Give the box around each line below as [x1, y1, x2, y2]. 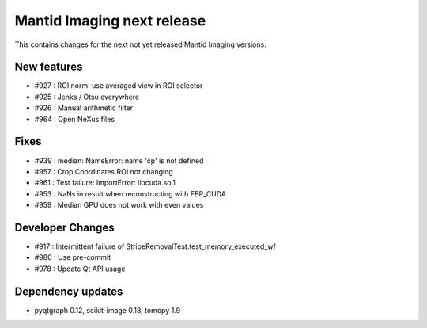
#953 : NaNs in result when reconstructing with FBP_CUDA [34, 189, 227, 198]
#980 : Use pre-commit [34, 253, 111, 262]
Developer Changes [14, 220, 115, 234]
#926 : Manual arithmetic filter [34, 103, 134, 113]
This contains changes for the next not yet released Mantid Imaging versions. [14, 40, 266, 49]
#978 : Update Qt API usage [34, 264, 126, 273]
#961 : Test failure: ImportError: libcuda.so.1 [34, 178, 176, 188]
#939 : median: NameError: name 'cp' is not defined [34, 155, 204, 166]
